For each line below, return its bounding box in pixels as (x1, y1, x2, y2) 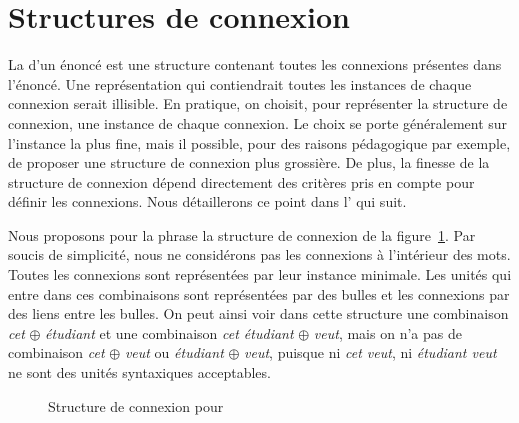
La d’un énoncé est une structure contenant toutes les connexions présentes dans (8, 54, 502, 75)
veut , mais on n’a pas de (313, 322, 462, 343)
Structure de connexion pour (48, 395, 224, 416)
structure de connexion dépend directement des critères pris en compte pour (8, 171, 475, 192)
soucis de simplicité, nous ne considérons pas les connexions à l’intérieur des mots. (8, 244, 511, 265)
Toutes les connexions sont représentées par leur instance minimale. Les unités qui (8, 264, 512, 285)
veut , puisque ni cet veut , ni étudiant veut (244, 342, 497, 363)
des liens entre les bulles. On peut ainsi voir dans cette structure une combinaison (8, 303, 509, 324)
